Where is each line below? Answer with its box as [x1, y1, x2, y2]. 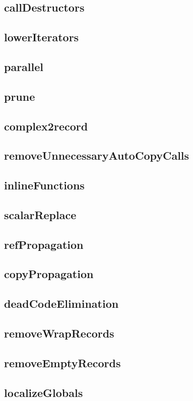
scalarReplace [4, 207, 77, 222]
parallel [4, 58, 44, 74]
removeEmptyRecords [4, 355, 121, 370]
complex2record [4, 118, 88, 133]
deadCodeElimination [4, 296, 119, 311]
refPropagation [4, 236, 84, 252]
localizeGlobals [4, 384, 83, 400]
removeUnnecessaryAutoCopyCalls [4, 148, 189, 163]
